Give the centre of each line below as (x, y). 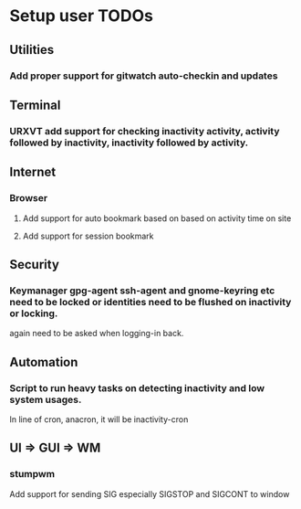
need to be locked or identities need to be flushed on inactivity (150, 302)
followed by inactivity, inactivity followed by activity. (129, 143)
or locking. (34, 313)
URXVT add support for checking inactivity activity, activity (145, 131)
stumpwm (32, 474)
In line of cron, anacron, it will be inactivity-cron (99, 419)
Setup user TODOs (81, 16)
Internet (33, 172)
